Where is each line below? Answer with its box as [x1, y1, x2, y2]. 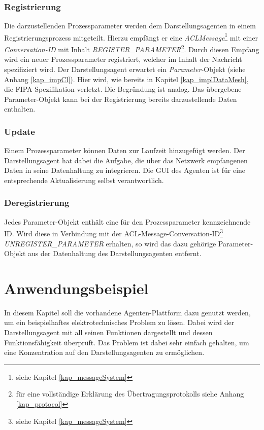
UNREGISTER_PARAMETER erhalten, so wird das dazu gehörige [4, 238, 216, 248]
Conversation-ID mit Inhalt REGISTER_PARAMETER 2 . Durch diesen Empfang [4, 43, 259, 54]
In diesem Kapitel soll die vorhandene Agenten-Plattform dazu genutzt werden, [4, 307, 251, 317]
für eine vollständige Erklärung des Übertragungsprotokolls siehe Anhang [16, 388, 244, 399]
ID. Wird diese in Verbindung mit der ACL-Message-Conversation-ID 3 [4, 227, 223, 238]
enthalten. [4, 103, 36, 114]
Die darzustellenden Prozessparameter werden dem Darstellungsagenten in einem [4, 20, 256, 31]
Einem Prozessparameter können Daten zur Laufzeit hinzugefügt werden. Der [4, 145, 245, 156]
